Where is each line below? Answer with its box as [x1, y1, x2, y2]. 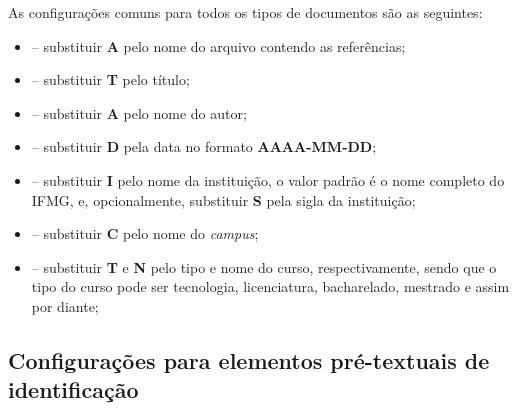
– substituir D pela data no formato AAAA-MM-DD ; [31, 136, 377, 157]
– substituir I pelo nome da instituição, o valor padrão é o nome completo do [31, 169, 505, 190]
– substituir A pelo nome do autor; [31, 102, 247, 123]
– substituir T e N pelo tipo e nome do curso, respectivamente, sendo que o [31, 256, 497, 277]
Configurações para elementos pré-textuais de [8, 344, 490, 375]
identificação [8, 374, 139, 405]
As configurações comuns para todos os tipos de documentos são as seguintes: [8, 2, 483, 22]
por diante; [31, 295, 99, 316]
